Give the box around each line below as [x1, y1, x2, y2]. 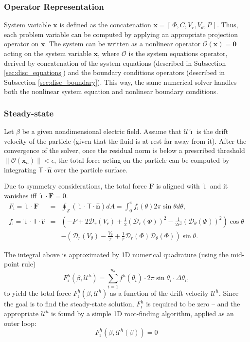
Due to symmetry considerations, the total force [4, 181, 147, 191]
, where [98, 48, 120, 58]
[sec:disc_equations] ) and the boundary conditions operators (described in [4, 67, 225, 77]
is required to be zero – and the [146, 299, 240, 309]
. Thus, [217, 19, 238, 30]
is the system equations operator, [128, 48, 228, 58]
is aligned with [156, 181, 200, 191]
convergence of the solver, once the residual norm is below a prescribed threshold [4, 145, 245, 155]
